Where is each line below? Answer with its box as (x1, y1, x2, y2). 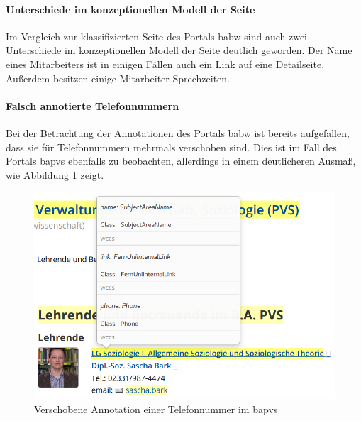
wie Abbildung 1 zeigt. (6, 167, 104, 182)
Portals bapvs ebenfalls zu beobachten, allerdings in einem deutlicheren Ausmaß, (6, 153, 356, 168)
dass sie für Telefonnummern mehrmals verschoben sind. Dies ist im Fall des (6, 139, 337, 154)
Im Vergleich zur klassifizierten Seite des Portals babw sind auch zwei (6, 28, 307, 43)
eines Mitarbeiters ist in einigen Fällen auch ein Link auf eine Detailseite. (6, 56, 325, 71)
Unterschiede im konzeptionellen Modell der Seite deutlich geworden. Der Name (6, 43, 352, 58)
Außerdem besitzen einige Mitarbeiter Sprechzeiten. (6, 70, 231, 85)
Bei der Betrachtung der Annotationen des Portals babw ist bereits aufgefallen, (6, 125, 350, 140)
